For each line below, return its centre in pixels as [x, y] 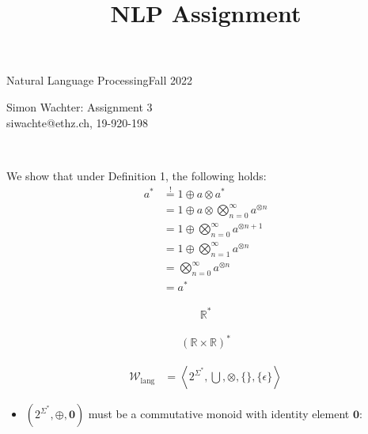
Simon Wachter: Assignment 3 [80, 106]
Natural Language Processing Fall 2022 [99, 80]
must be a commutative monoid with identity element [219, 414]
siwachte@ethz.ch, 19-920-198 [77, 122]
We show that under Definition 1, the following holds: [137, 175]
